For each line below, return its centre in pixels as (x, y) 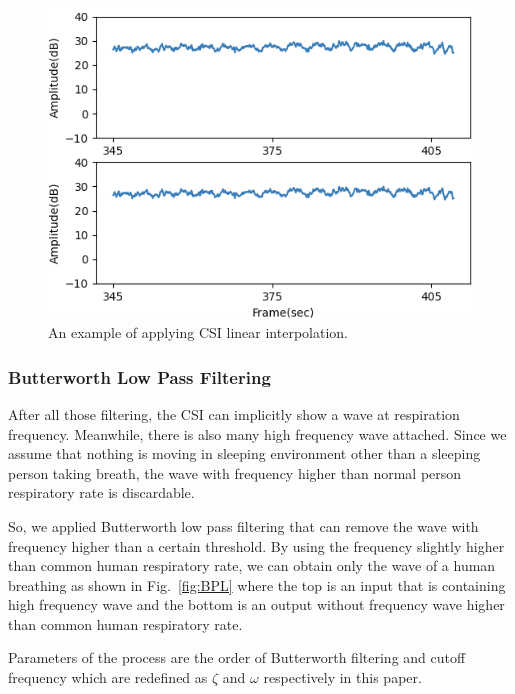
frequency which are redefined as (108, 677)
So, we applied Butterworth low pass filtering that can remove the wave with (243, 525)
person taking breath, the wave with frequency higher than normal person (235, 472)
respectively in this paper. (342, 677)
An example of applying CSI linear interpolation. (198, 332)
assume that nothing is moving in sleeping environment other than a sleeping (244, 453)
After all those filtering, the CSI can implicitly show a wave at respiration (234, 413)
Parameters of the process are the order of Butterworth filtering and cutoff (237, 657)
